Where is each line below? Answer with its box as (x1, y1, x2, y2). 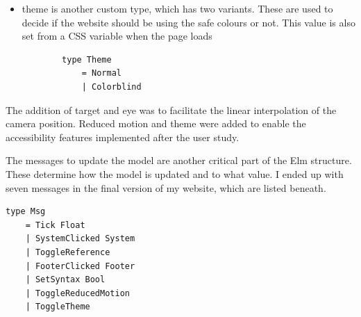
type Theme (62, 54, 112, 65)
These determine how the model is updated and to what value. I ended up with (6, 166, 344, 181)
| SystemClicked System (25, 234, 135, 244)
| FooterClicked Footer (25, 261, 135, 271)
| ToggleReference (25, 247, 110, 257)
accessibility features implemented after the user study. (6, 129, 240, 144)
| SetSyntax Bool (25, 275, 106, 285)
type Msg (6, 206, 46, 217)
